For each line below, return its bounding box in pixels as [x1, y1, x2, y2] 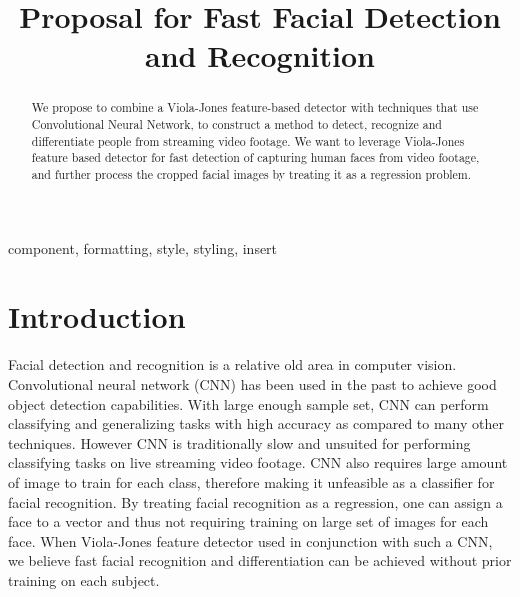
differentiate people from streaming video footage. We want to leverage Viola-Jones [31, 132, 465, 149]
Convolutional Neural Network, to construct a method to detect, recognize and [31, 116, 442, 133]
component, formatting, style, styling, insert [8, 237, 278, 258]
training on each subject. [8, 569, 160, 590]
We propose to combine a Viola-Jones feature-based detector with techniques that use [31, 99, 479, 116]
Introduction [8, 296, 186, 337]
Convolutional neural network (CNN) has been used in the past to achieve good [8, 373, 497, 394]
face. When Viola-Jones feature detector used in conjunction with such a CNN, [8, 530, 493, 551]
